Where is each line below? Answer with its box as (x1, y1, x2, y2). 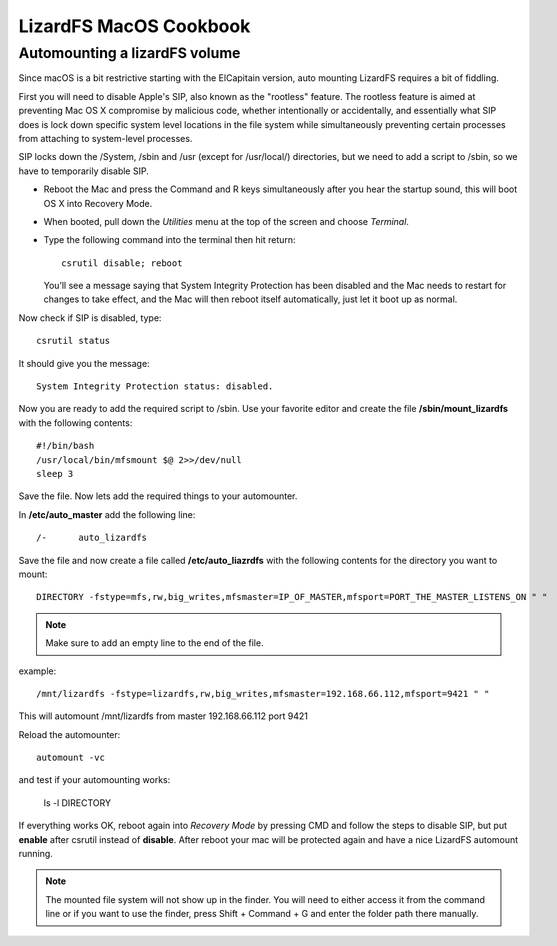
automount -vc (36, 752, 105, 764)
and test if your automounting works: (18, 774, 171, 786)
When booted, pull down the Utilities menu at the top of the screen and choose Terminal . (43, 215, 410, 227)
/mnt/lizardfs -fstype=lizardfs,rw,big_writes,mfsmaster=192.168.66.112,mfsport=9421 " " (36, 688, 490, 699)
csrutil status (36, 335, 111, 347)
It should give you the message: (18, 357, 150, 369)
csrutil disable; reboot (61, 257, 183, 269)
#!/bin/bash (36, 440, 95, 452)
